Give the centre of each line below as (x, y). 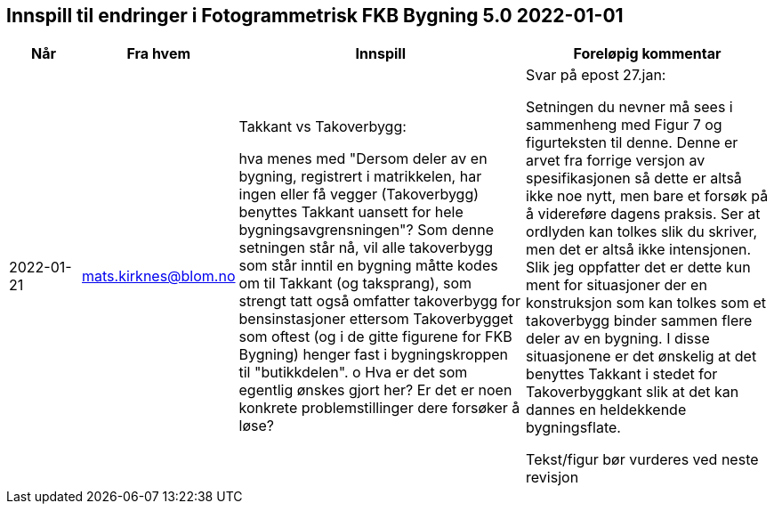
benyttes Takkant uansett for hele (351, 212)
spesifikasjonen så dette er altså (634, 178)
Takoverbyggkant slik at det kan (633, 392)
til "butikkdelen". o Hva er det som (353, 373)
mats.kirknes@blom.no (159, 276)
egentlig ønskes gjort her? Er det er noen (375, 390)
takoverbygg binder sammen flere (639, 321)
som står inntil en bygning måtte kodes (368, 266)
